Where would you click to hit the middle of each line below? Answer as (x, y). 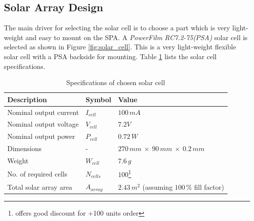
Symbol (98, 99)
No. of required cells (37, 173)
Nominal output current (43, 112)
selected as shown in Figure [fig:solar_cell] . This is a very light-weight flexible (120, 47)
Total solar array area (40, 187)
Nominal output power (41, 136)
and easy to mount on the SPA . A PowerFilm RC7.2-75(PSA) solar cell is (137, 37)
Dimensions (24, 148)
